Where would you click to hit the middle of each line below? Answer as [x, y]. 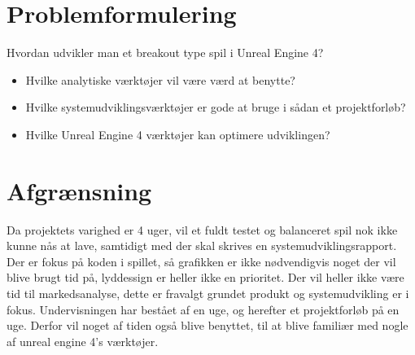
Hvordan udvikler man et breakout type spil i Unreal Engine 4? [165, 53]
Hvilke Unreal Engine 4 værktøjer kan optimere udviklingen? [178, 134]
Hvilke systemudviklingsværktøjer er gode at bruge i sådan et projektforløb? [216, 107]
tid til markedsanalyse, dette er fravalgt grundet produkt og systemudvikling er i [208, 293]
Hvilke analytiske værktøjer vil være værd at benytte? [160, 79]
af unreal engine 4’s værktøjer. [83, 341]
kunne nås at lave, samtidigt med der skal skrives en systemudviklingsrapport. [202, 245]
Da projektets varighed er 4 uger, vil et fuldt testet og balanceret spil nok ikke [202, 229]
